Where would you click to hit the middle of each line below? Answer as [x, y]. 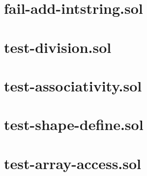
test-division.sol [58, 47]
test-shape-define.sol [74, 124]
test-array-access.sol [73, 163]
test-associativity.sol [73, 85]
